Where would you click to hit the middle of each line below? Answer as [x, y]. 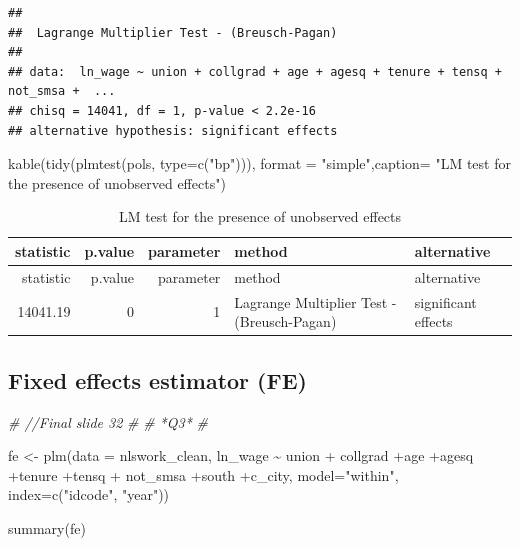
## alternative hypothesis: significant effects [173, 130]
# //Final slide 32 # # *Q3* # [108, 421]
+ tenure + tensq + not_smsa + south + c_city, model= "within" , [203, 474]
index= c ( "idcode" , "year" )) [89, 494]
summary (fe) [47, 527]
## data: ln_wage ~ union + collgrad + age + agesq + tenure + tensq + [255, 71]
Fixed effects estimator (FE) [157, 379]
